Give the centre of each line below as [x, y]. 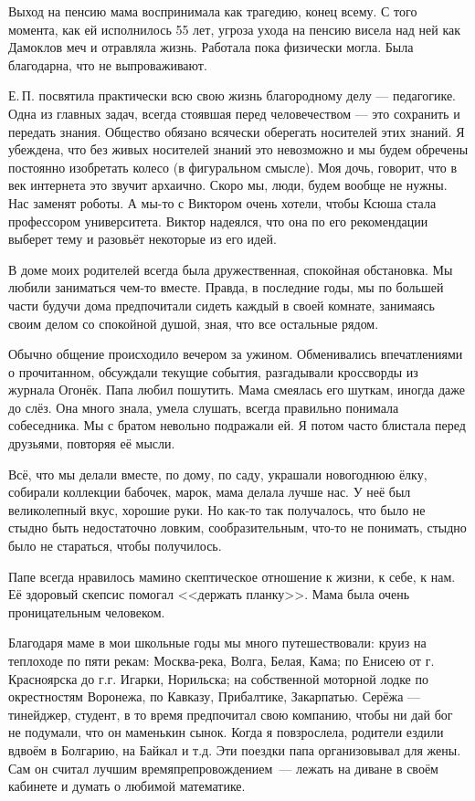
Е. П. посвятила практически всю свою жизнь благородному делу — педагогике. [232, 95]
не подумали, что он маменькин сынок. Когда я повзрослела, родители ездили [226, 732]
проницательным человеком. [87, 611]
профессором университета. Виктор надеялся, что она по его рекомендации [218, 221]
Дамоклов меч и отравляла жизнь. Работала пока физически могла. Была [211, 47]
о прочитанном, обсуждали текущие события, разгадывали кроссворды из [213, 371]
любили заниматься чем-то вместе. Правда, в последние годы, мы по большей [226, 287]
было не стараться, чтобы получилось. [115, 546]
